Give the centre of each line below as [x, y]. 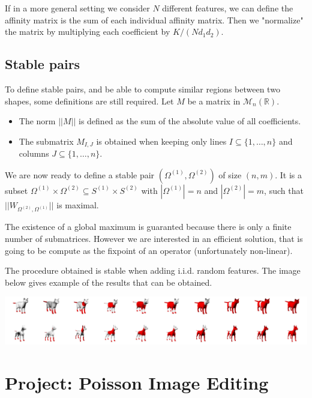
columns [34, 153]
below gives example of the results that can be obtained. [109, 282]
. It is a [289, 174]
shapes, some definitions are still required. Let [89, 101]
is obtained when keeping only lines [161, 141]
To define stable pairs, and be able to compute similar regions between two [142, 89]
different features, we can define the [228, 8]
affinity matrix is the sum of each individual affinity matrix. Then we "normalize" [154, 20]
